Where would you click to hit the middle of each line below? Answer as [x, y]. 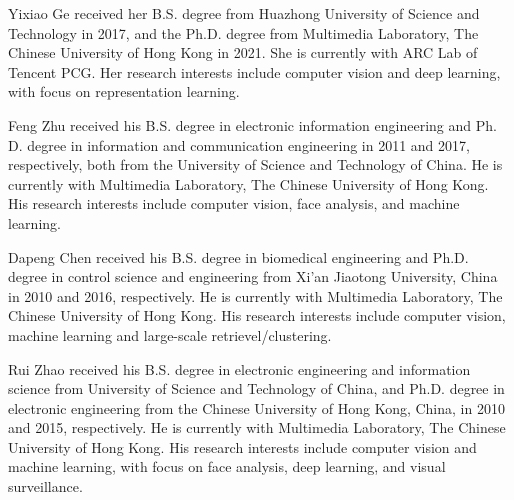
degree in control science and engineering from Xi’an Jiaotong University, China [253, 276]
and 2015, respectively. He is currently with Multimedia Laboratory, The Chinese [257, 427]
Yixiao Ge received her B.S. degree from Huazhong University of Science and [244, 13]
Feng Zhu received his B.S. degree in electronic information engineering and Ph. [252, 124]
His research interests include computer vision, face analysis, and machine [234, 203]
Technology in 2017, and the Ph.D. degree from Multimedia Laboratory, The [243, 32]
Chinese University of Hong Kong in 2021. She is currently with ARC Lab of [243, 52]
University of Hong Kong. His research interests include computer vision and [242, 446]
